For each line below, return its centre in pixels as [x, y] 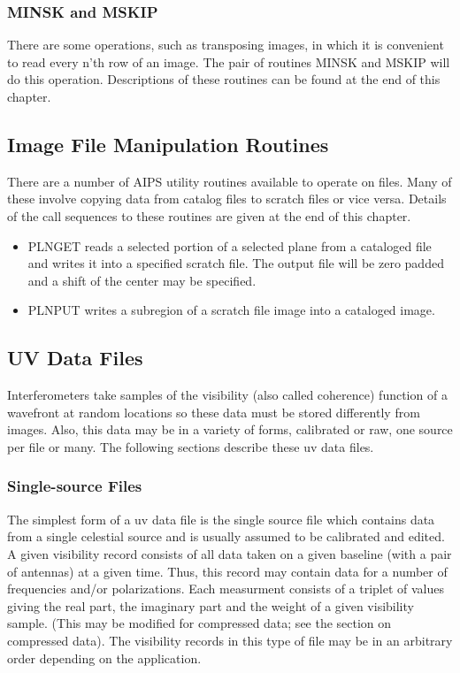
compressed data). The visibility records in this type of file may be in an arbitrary [230, 640]
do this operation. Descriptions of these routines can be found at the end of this [224, 79]
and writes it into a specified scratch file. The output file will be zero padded [236, 263]
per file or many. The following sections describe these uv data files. [191, 446]
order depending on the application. [104, 658]
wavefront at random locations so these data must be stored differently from [214, 412]
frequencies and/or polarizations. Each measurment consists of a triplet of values [226, 589]
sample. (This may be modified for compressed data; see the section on [199, 623]
